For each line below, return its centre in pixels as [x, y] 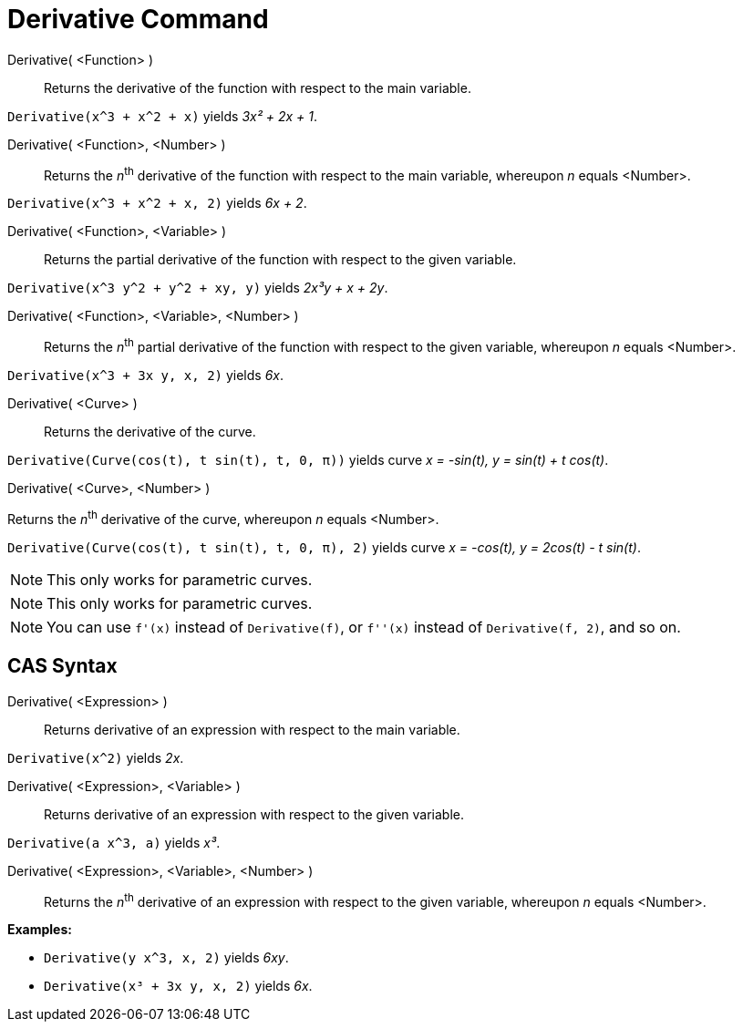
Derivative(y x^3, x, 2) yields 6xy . [166, 958]
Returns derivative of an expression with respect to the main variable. [252, 729]
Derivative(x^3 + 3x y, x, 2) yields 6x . [146, 376]
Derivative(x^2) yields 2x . [96, 757]
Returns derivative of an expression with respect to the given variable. [254, 814]
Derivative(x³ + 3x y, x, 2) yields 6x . [178, 986]
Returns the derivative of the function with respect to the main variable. [258, 87]
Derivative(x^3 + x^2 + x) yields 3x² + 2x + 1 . [163, 116]
